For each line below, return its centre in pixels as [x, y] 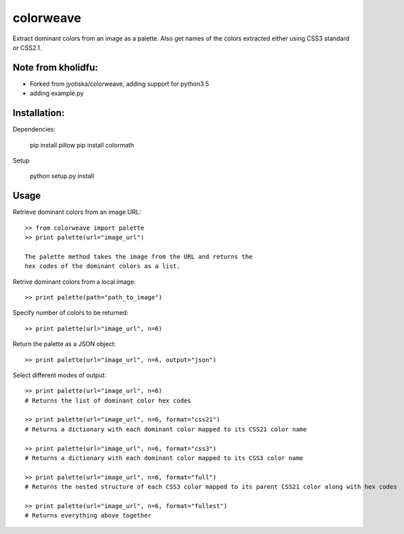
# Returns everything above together [88, 515]
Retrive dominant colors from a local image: [74, 282]
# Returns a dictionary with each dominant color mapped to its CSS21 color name [166, 429]
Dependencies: [34, 130]
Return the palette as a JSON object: [64, 344]
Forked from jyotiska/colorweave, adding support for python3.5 [119, 84]
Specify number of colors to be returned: [71, 313]
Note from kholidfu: [56, 68]
